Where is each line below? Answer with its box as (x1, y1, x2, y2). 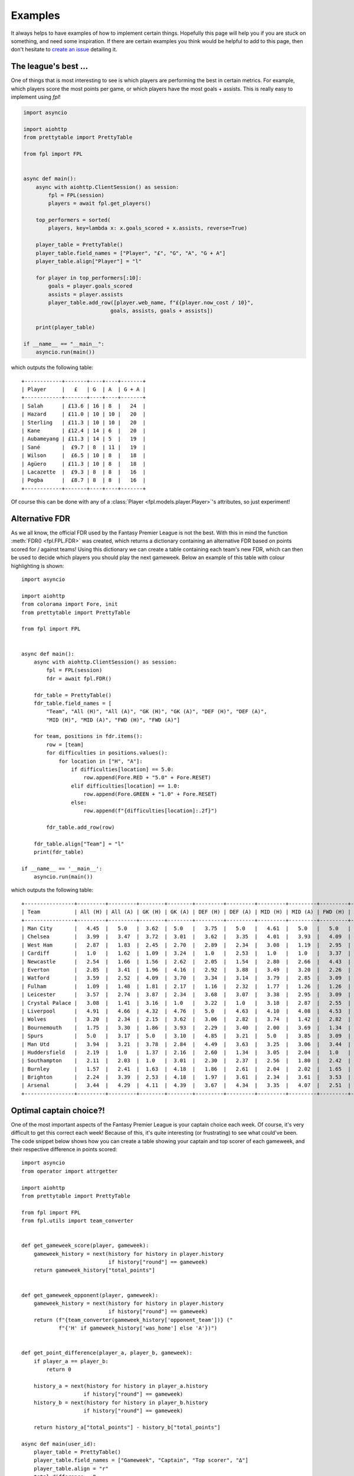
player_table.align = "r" (33, 1465, 109, 1472)
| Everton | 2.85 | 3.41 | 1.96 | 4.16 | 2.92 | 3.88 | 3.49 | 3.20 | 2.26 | (21, 966, 351, 973)
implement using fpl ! (11, 93, 61, 100)
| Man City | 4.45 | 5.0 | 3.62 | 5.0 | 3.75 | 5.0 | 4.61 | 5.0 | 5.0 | (21, 925, 351, 932)
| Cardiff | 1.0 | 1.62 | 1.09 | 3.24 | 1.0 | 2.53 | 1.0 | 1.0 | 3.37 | (21, 950, 351, 956)
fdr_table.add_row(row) (46, 824, 115, 831)
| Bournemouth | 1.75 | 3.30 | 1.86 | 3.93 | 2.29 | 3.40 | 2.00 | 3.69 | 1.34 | (21, 1024, 351, 1031)
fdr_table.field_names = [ (33, 700, 112, 707)
